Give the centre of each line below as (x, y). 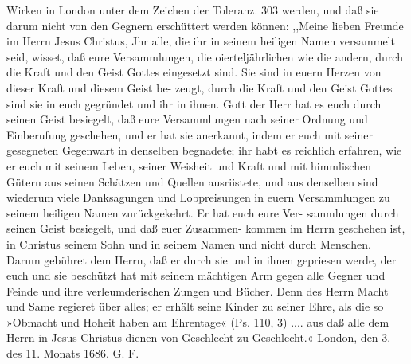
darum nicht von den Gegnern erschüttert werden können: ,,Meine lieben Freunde (205, 25)
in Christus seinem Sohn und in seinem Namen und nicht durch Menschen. (189, 243)
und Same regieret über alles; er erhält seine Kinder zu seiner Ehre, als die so (195, 306)
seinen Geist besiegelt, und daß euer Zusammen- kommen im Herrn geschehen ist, (206, 228)
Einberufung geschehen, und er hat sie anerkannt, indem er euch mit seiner (190, 134)
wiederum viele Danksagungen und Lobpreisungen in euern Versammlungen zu (198, 197)
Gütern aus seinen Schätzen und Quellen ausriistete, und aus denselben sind (192, 181)
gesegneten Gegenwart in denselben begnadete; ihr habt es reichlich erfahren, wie (204, 150)
